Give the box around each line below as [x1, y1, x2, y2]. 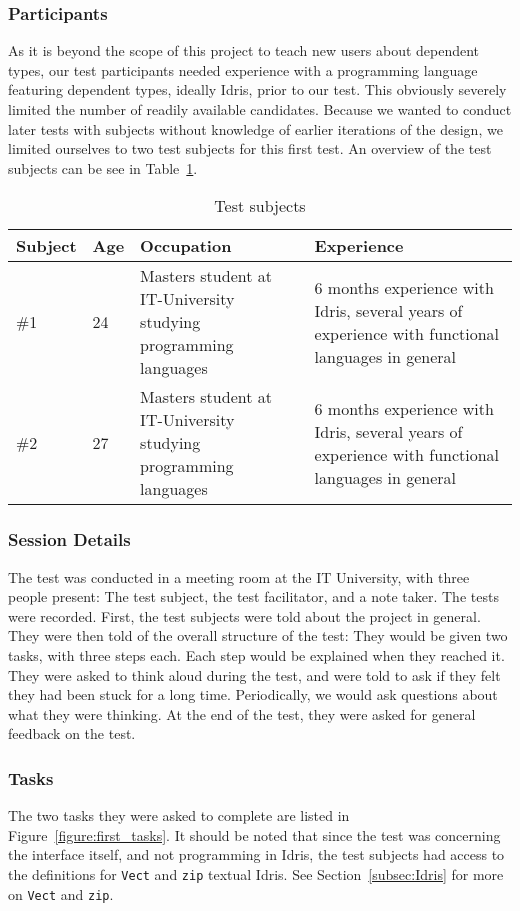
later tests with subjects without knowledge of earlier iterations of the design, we [8, 118, 503, 139]
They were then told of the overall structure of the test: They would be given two [8, 625, 508, 646]
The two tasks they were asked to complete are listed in [8, 805, 350, 826]
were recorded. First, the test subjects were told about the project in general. [8, 605, 481, 626]
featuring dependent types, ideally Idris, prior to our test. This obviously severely [8, 79, 507, 100]
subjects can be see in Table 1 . [8, 157, 198, 178]
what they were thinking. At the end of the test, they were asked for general [8, 703, 476, 724]
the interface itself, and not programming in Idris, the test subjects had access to [8, 844, 505, 865]
